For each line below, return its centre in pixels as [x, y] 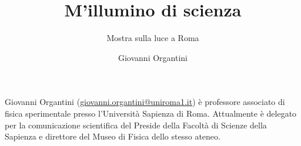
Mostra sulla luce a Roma [153, 38]
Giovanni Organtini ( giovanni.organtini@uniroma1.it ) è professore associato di [145, 102]
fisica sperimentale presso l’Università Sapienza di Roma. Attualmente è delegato [151, 113]
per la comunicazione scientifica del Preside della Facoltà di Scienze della [136, 125]
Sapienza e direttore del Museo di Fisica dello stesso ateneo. [113, 136]
